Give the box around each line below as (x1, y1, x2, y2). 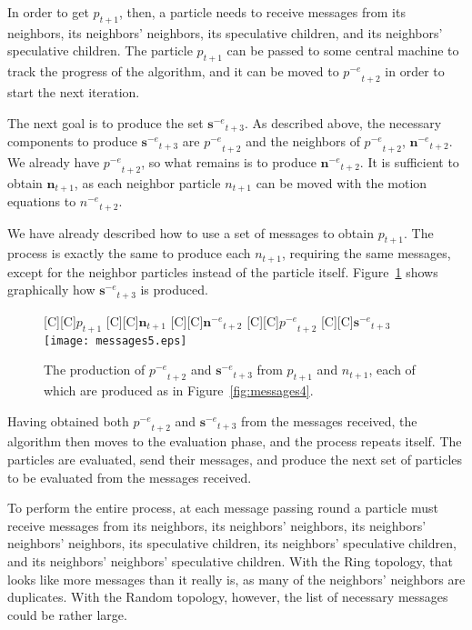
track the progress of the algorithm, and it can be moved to (7, 62, 339, 81)
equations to (7, 192, 76, 211)
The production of (44, 360, 146, 379)
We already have (7, 152, 100, 171)
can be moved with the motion (256, 173, 427, 192)
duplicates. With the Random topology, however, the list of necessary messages (7, 587, 448, 606)
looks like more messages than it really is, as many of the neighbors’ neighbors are (7, 569, 466, 588)
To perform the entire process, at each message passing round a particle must (7, 498, 438, 517)
